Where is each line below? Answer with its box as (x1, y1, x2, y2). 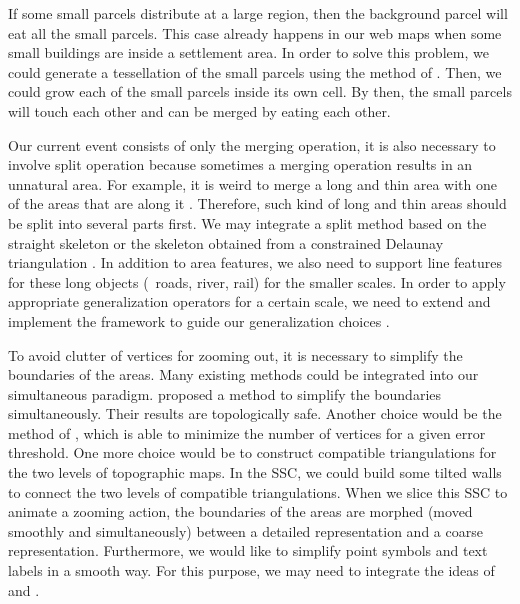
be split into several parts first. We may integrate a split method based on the (8, 212, 487, 233)
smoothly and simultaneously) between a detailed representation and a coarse (8, 520, 483, 541)
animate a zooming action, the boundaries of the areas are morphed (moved (8, 501, 473, 522)
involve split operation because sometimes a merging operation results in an (8, 154, 473, 175)
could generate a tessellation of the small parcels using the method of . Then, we (8, 61, 502, 82)
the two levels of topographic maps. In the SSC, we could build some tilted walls (8, 462, 502, 483)
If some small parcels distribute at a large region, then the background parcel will (8, 3, 508, 23)
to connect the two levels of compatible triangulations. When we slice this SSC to (8, 481, 508, 502)
